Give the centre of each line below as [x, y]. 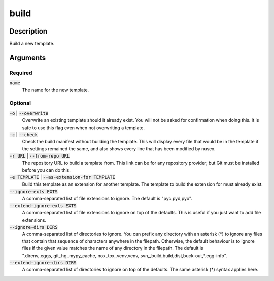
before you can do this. [46, 170]
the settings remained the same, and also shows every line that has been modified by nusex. [119, 149]
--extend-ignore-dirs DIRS [43, 262]
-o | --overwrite [29, 113]
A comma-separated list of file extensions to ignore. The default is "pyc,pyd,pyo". [107, 199]
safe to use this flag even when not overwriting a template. [83, 128]
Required [21, 73]
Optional [20, 103]
